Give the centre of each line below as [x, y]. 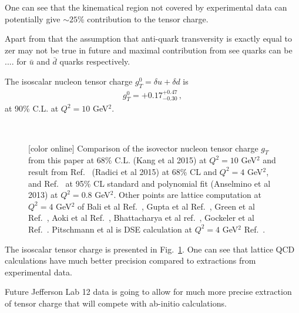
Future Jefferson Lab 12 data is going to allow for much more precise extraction [148, 292]
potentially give [33, 18]
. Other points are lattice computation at [187, 195]
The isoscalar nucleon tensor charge [69, 81]
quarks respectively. [95, 61]
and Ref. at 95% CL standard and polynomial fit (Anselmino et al [149, 183]
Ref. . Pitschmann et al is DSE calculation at [110, 229]
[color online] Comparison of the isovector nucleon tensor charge [143, 148]
